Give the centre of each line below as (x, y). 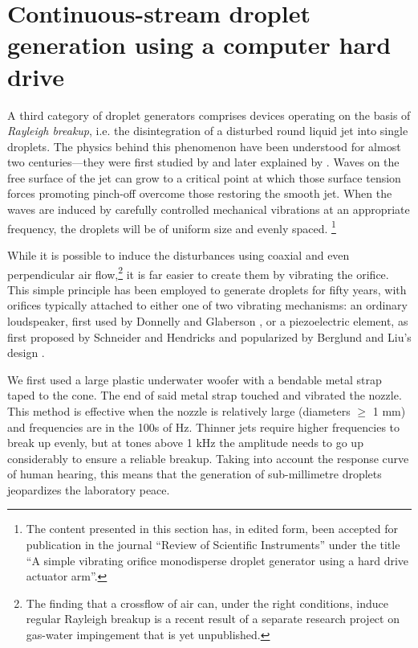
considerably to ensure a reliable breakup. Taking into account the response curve (208, 458)
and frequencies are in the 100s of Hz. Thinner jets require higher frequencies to (204, 427)
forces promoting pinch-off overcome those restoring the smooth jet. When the (200, 193)
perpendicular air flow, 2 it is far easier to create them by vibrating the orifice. (198, 273)
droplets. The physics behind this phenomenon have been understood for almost (204, 146)
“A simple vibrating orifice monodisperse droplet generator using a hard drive (217, 560)
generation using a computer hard (199, 45)
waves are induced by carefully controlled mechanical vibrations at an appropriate (209, 209)
